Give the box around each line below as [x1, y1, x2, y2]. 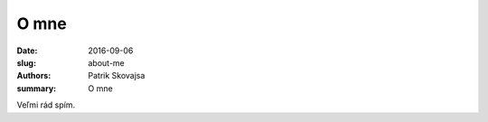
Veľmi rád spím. [16, 99, 76, 110]
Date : [16, 45, 38, 56]
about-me [88, 57, 126, 68]
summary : [16, 82, 57, 94]
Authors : [16, 70, 52, 81]
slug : [16, 57, 36, 68]
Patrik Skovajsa [88, 70, 145, 81]
